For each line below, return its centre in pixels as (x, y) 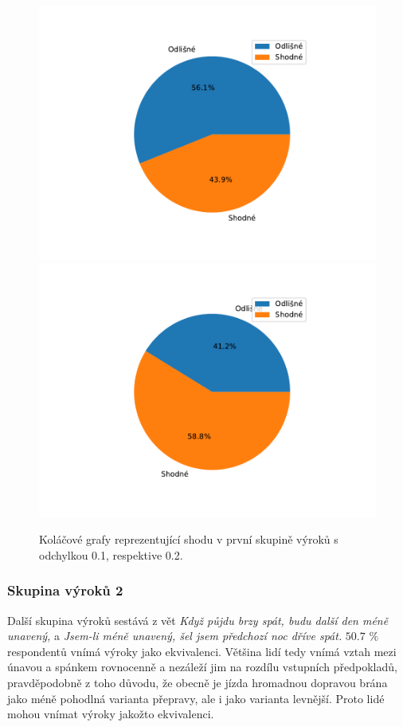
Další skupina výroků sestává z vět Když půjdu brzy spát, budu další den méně (198, 620)
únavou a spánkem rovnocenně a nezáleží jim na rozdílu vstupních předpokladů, (202, 667)
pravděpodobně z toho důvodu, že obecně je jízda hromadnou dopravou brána (198, 682)
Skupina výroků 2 (65, 590)
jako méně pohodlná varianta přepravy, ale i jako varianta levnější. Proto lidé (196, 698)
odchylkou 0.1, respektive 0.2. (111, 554)
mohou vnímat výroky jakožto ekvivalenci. (111, 714)
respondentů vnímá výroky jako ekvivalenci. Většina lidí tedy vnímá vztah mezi (202, 651)
